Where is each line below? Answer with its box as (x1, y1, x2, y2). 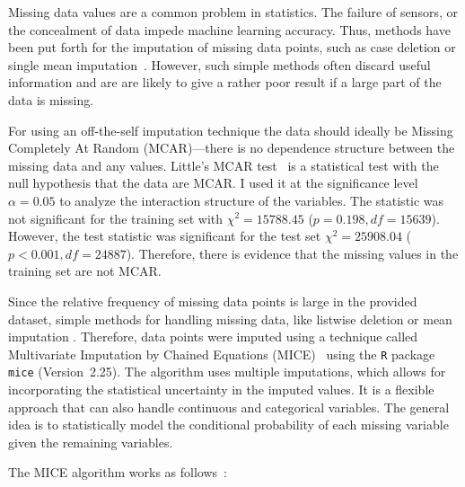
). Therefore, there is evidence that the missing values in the (126, 243, 459, 262)
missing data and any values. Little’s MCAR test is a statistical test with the (8, 155, 439, 174)
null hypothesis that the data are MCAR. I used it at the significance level (8, 173, 418, 192)
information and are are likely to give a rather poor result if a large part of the (8, 73, 442, 92)
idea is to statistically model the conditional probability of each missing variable (8, 415, 449, 434)
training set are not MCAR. (8, 261, 162, 280)
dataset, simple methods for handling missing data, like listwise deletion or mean (8, 309, 452, 328)
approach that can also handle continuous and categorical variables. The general (8, 397, 450, 416)
